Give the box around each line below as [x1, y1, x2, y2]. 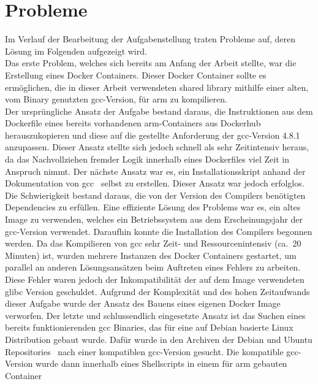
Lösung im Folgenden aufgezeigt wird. [5, 44, 147, 57]
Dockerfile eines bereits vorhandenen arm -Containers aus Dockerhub [5, 117, 261, 129]
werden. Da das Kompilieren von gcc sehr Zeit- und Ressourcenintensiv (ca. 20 [5, 237, 301, 250]
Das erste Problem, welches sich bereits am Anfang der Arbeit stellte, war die [5, 56, 297, 69]
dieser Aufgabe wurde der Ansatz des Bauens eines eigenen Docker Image [5, 297, 281, 310]
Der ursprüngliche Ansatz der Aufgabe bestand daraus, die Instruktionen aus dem [5, 104, 313, 117]
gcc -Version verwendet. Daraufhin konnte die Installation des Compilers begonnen [5, 225, 312, 237]
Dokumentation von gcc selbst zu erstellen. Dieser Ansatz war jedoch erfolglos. [5, 177, 305, 190]
